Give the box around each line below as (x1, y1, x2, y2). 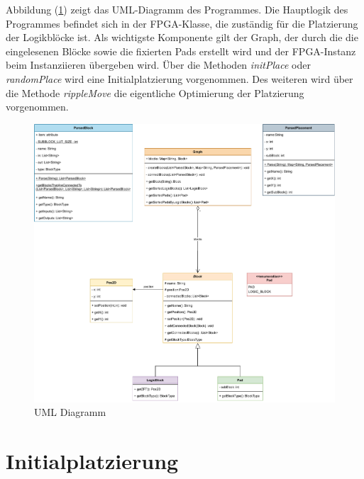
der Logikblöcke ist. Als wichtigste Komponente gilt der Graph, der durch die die (6, 30, 358, 45)
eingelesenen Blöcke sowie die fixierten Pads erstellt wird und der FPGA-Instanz (6, 43, 356, 58)
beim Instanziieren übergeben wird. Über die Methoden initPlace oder (6, 57, 311, 72)
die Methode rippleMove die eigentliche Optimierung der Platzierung (6, 85, 304, 100)
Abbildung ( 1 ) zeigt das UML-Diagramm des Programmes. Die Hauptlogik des (6, 2, 348, 16)
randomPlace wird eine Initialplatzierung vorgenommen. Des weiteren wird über (6, 71, 353, 86)
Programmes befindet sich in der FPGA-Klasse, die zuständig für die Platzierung (6, 16, 358, 30)
